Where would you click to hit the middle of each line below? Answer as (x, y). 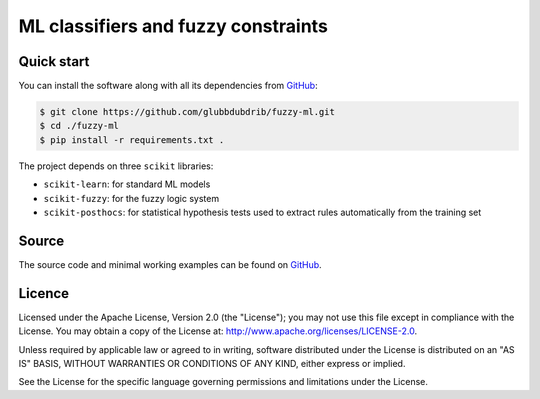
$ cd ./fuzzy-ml (79, 126)
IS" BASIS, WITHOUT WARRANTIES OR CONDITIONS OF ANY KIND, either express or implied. (212, 363)
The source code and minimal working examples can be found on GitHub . (170, 264)
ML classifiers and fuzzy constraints (173, 26)
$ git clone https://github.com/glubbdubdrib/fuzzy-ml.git (187, 112)
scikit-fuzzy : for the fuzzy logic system (131, 198)
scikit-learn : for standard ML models (127, 184)
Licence (44, 293)
